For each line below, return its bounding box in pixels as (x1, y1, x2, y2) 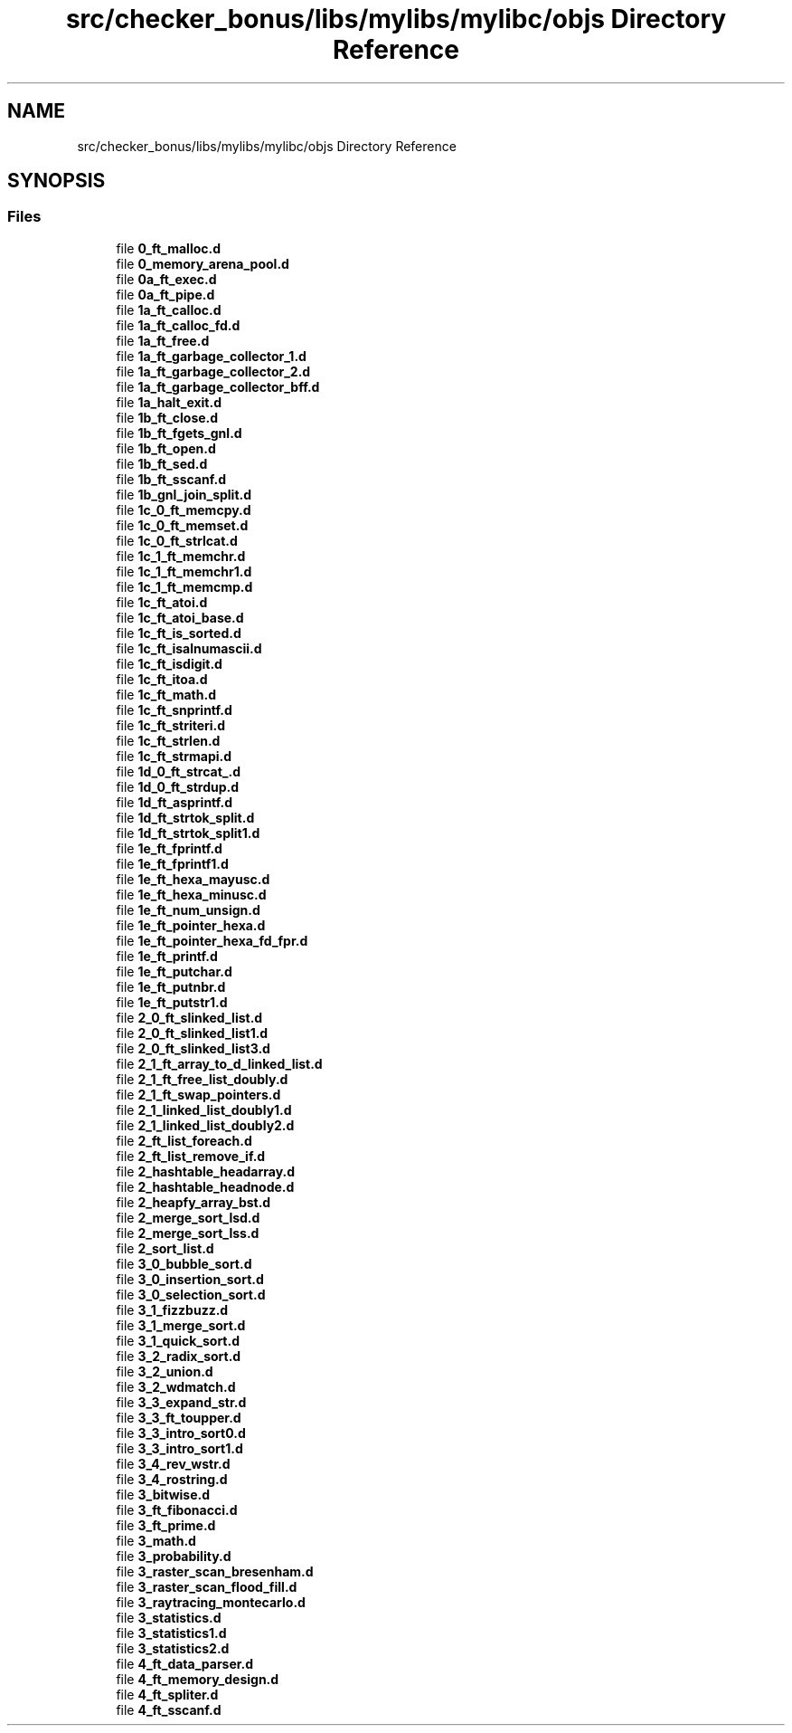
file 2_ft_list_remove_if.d (116, 1147, 266, 1164)
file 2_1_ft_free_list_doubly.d (116, 1071, 288, 1087)
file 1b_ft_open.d (116, 440, 216, 456)
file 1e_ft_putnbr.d (116, 978, 226, 995)
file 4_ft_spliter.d (116, 1686, 219, 1702)
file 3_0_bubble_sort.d (116, 1255, 252, 1271)
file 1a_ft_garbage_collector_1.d (116, 348, 306, 364)
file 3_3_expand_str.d (116, 1394, 247, 1410)
